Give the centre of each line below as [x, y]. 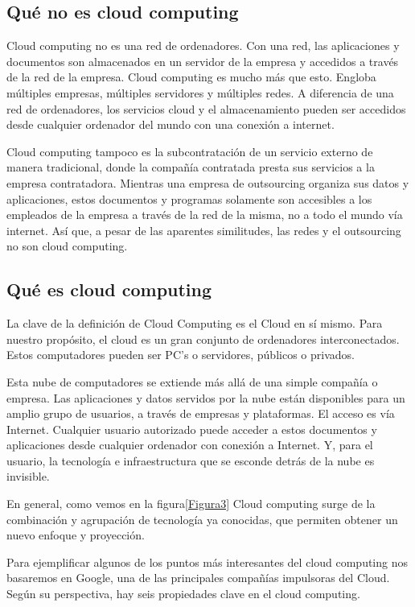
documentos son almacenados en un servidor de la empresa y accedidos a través [203, 61]
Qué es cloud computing [109, 289]
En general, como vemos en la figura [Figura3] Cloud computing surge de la [191, 504]
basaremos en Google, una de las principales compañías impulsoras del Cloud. [198, 578]
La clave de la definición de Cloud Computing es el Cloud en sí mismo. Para [195, 323]
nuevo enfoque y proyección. [76, 535]
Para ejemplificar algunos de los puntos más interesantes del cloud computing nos [207, 562]
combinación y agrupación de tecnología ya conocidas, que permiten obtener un [202, 519]
